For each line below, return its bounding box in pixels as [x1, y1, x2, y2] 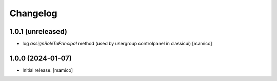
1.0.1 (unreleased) [9, 27, 68, 36]
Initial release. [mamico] [22, 67, 73, 73]
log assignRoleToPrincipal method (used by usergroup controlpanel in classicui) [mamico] [22, 41, 212, 47]
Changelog [9, 8, 57, 19]
